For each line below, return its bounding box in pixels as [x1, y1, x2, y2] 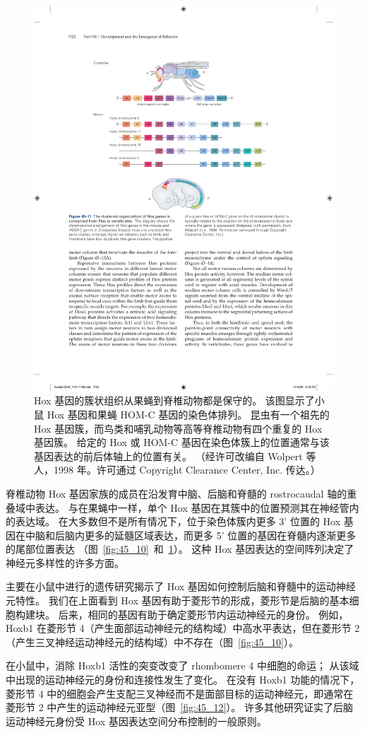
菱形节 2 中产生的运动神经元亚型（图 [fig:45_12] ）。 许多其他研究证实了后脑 [6, 700, 353, 715]
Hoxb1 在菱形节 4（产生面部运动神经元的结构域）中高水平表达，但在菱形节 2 [6, 621, 360, 635]
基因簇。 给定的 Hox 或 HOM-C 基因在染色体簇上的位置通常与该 [34, 435, 330, 450]
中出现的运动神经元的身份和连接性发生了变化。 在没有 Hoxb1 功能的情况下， [6, 672, 360, 687]
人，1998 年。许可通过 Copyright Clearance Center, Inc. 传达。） [34, 462, 321, 477]
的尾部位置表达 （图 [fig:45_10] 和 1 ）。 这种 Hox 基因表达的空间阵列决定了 [6, 541, 354, 556]
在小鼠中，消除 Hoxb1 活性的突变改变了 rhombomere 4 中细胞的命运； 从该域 [6, 658, 359, 673]
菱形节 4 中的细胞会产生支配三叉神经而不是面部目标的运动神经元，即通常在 [6, 686, 354, 700]
